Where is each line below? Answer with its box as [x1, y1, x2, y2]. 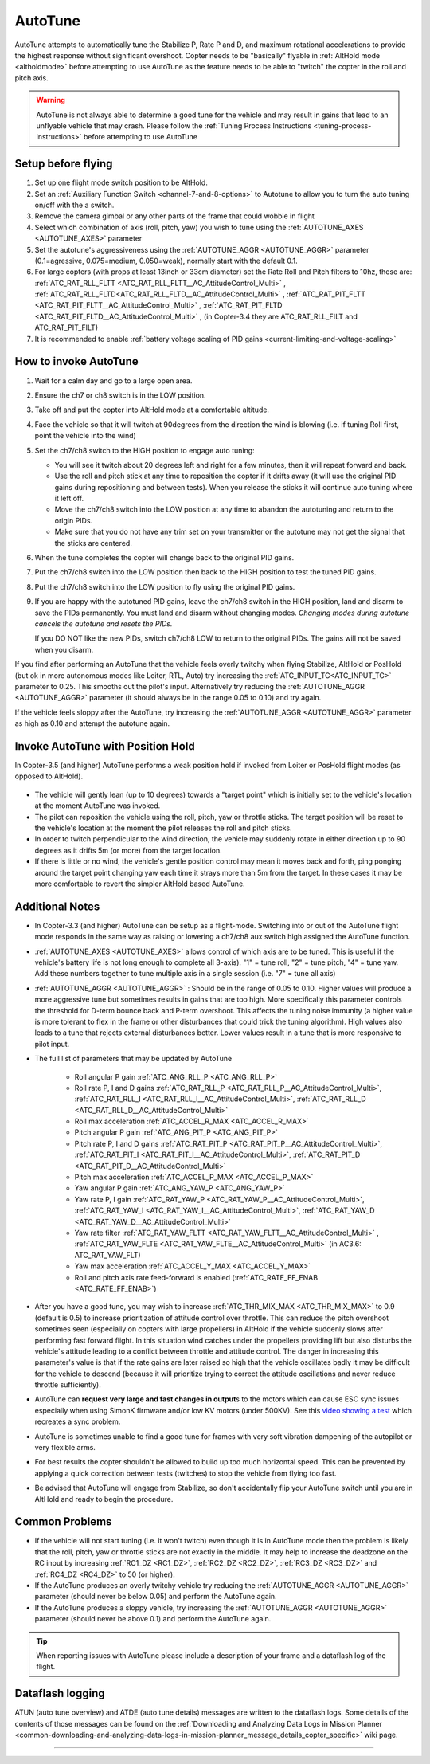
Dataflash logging [14, 1687, 105, 1700]
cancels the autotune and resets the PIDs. [34, 618, 173, 629]
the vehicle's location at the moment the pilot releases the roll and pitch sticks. [34, 823, 292, 833]
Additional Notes [14, 900, 100, 913]
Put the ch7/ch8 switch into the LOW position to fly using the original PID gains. [34, 582, 295, 591]
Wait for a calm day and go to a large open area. [34, 375, 193, 386]
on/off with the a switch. [34, 200, 115, 210]
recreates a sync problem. [34, 1417, 121, 1426]
